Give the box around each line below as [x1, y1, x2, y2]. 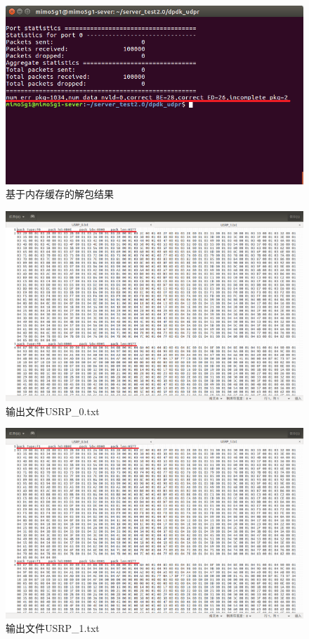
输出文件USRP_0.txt [6, 403, 100, 418]
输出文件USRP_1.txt [6, 621, 100, 635]
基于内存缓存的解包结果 [6, 186, 114, 201]
